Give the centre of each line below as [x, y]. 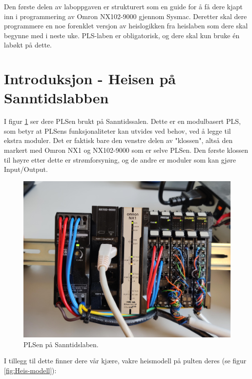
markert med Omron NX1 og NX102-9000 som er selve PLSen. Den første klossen [126, 150]
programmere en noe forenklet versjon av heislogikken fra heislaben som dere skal [126, 26]
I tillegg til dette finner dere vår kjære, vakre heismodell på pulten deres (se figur [125, 361]
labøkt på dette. [28, 45]
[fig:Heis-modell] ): [30, 370]
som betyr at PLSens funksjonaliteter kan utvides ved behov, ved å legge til [117, 130]
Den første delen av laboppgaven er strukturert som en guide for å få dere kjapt [123, 6]
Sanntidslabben [56, 98]
